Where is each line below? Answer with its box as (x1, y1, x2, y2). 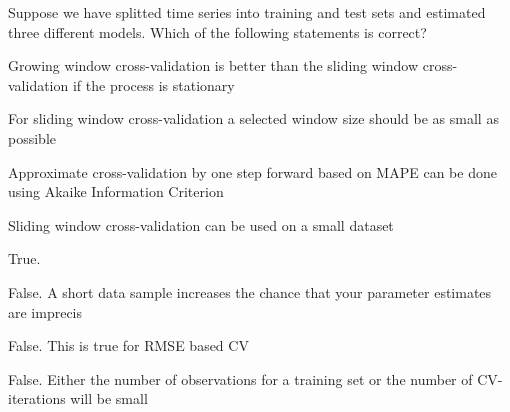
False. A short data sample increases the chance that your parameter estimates (8, 281, 492, 302)
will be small (70, 388, 148, 409)
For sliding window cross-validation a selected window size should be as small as (8, 108, 499, 129)
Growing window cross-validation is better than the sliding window (8, 55, 419, 76)
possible (8, 127, 56, 148)
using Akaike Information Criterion (8, 181, 224, 202)
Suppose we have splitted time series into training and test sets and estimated (8, 2, 486, 22)
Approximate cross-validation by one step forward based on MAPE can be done (8, 161, 497, 182)
